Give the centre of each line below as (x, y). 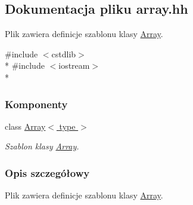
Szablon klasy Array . (42, 146)
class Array (25, 126)
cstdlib (64, 53)
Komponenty (36, 104)
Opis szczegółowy (47, 172)
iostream (74, 65)
